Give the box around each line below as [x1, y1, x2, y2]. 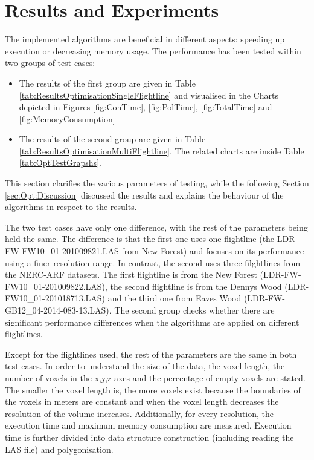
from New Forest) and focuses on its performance [121, 245, 304, 257]
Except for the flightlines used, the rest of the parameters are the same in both [5, 347, 297, 360]
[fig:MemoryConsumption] [19, 112, 115, 125]
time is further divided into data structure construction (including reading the [5, 430, 294, 443]
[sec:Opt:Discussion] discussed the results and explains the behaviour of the [5, 188, 284, 201]
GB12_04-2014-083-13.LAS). [5, 304, 112, 316]
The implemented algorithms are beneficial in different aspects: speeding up [5, 33, 285, 45]
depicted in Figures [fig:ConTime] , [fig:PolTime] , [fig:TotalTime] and [19, 100, 272, 113]
